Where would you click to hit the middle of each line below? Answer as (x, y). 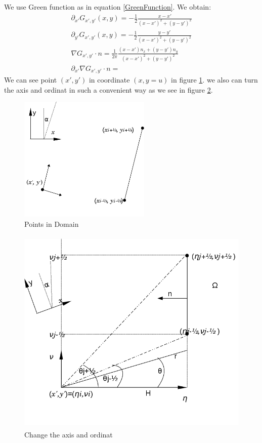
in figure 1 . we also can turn (214, 80)
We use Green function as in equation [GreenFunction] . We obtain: (108, 7)
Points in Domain (52, 224)
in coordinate (109, 80)
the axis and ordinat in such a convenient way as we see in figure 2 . (108, 89)
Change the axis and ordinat (69, 434)
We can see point (31, 80)
